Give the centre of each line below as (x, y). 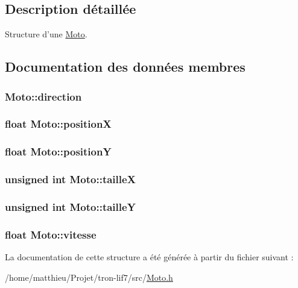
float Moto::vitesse (51, 234)
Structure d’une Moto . (46, 34)
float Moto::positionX (58, 124)
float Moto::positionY (58, 152)
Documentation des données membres (125, 67)
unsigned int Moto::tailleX (70, 179)
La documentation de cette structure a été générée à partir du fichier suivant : (149, 257)
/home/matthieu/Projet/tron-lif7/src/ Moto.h (89, 277)
